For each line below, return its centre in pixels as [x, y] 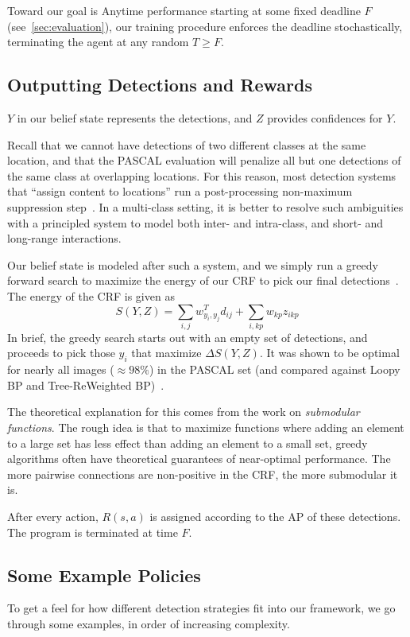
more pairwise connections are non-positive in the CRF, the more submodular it [203, 474]
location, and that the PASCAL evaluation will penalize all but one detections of [204, 160]
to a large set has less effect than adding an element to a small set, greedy [188, 443]
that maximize [166, 353]
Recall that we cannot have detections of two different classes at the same [187, 144]
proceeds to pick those [61, 353]
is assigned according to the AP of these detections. [275, 516]
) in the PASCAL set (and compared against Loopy [275, 369]
